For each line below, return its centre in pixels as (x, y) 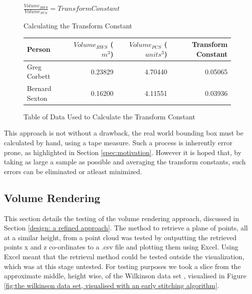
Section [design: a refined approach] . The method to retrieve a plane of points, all (126, 228)
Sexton (37, 98)
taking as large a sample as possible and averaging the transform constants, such (125, 162)
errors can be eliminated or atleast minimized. (73, 171)
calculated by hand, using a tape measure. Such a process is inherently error (118, 143)
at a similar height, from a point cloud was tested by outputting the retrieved (120, 237)
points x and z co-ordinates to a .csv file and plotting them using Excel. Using (121, 247)
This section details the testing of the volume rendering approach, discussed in (122, 218)
